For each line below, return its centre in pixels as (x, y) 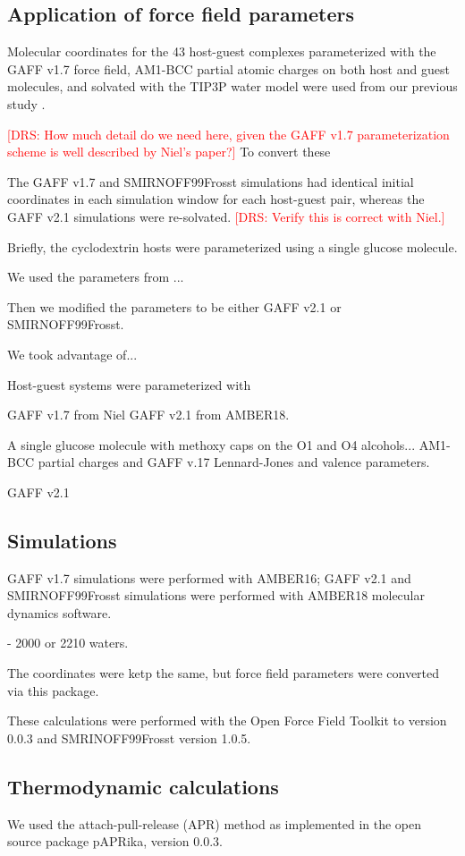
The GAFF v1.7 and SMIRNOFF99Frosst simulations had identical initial (211, 181)
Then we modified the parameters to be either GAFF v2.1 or (174, 306)
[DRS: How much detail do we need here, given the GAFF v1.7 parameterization (228, 134)
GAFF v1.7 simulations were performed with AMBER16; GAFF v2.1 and (209, 577)
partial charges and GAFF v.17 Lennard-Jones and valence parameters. (234, 462)
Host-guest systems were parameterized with (129, 384)
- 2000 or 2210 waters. (68, 643)
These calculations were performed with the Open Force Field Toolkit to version (227, 720)
